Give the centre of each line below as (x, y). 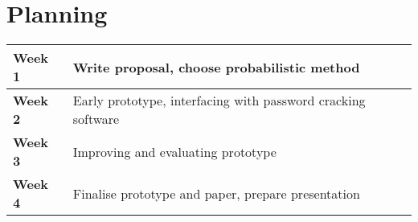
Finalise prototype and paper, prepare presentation (216, 193)
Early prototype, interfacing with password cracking (219, 101)
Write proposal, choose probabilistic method (216, 67)
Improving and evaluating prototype (174, 151)
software (96, 119)
